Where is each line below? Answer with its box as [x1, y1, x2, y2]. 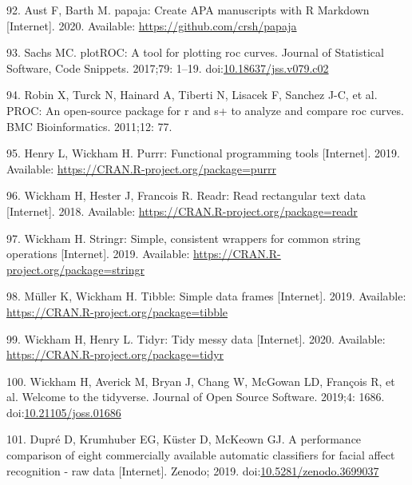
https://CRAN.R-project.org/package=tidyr [6, 346, 224, 363]
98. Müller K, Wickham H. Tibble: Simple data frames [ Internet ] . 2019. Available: [6, 288, 406, 304]
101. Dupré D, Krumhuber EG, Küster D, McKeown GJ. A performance [6, 431, 362, 447]
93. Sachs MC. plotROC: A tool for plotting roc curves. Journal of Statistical [6, 44, 384, 61]
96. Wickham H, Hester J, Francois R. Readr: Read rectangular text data [6, 187, 366, 204]
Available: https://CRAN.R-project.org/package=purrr [6, 160, 276, 177]
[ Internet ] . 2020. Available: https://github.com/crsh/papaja [6, 17, 297, 34]
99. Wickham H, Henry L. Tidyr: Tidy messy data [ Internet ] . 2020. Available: [6, 330, 386, 347]
